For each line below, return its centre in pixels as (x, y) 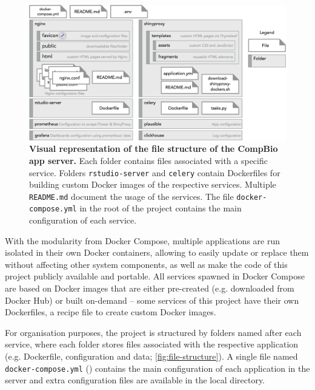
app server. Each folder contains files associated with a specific (148, 160)
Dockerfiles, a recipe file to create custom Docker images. (111, 312)
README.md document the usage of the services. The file (131, 196)
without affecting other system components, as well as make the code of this (146, 264)
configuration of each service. (83, 220)
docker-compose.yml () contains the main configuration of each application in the (157, 368)
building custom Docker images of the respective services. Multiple (153, 184)
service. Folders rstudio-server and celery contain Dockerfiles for (155, 172)
